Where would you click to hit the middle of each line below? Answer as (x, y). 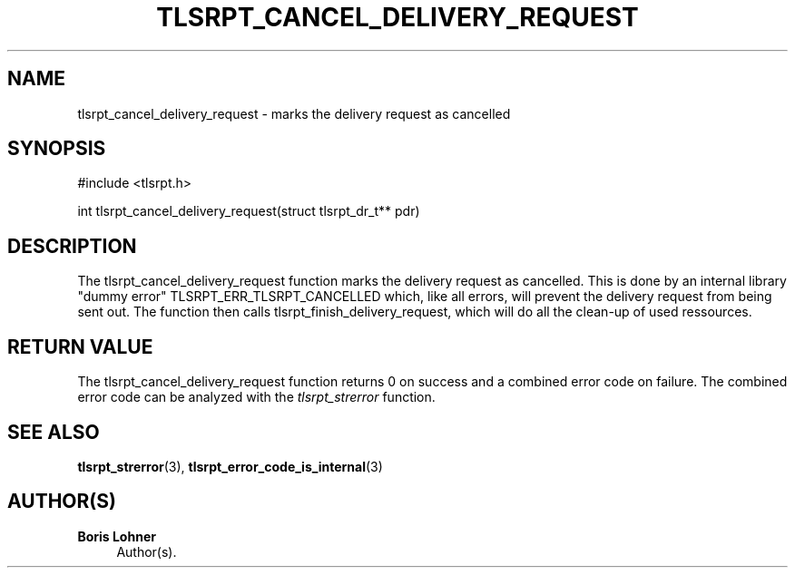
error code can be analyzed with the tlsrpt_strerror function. (256, 397)
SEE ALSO (54, 432)
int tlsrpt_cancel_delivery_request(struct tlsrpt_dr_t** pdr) (249, 211)
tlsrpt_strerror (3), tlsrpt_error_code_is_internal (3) (230, 466)
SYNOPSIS (57, 149)
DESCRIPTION (72, 246)
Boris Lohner (117, 536)
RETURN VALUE (80, 346)
